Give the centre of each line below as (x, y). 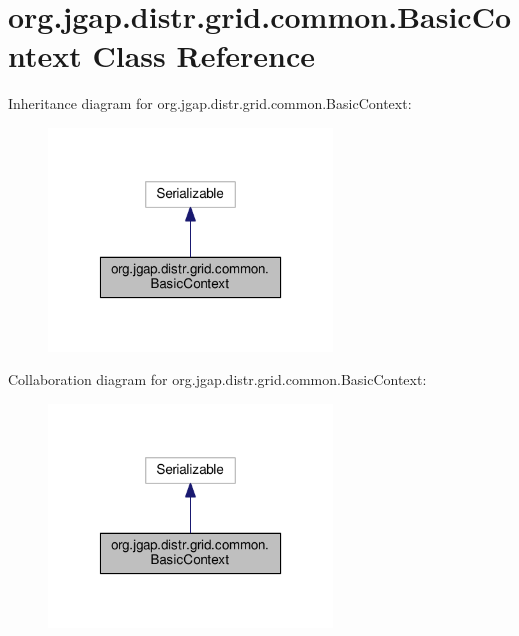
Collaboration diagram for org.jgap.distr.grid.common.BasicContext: (217, 379)
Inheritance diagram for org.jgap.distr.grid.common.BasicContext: (210, 103)
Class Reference (203, 55)
